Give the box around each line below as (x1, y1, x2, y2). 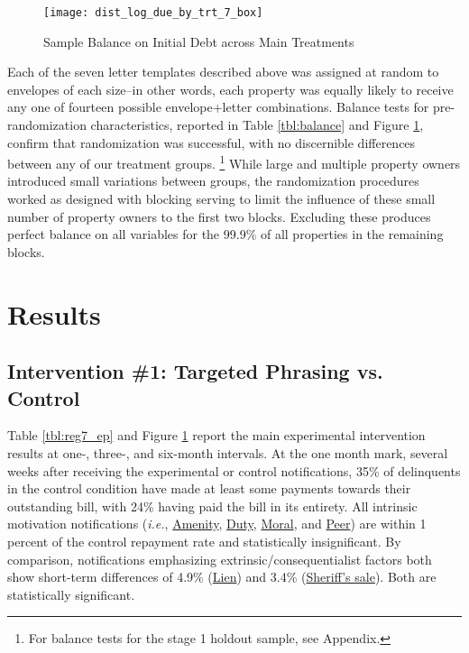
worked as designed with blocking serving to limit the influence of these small (7, 189, 436, 208)
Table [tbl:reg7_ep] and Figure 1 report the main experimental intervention (7, 426, 426, 445)
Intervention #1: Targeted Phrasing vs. (7, 357, 383, 385)
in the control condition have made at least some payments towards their (7, 479, 411, 498)
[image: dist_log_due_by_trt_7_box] (43, 6, 263, 19)
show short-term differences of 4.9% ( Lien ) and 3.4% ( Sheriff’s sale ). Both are (7, 567, 437, 586)
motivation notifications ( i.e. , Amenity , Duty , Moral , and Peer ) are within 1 (7, 514, 427, 533)
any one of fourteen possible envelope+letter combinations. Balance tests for (7, 97, 429, 116)
